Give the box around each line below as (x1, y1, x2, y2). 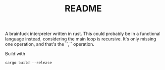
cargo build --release (5, 60, 52, 66)
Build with (5, 51, 26, 57)
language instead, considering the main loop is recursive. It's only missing (5, 36, 156, 42)
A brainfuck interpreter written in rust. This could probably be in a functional (5, 31, 161, 37)
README (64, 3, 102, 14)
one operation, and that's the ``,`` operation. (5, 41, 95, 47)
